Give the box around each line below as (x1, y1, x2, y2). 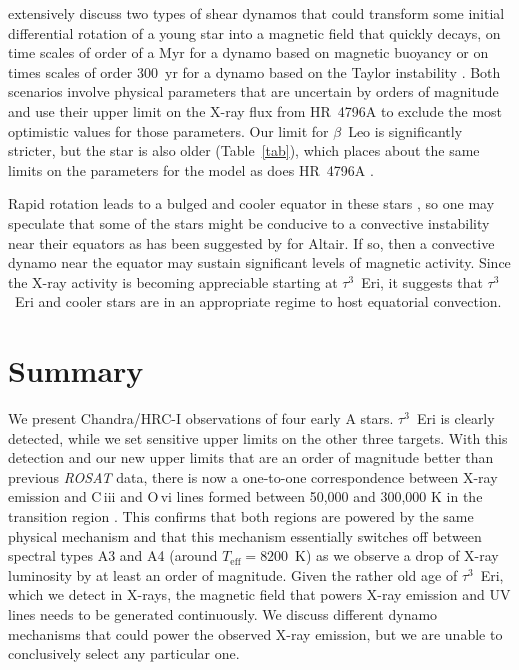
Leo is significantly (348, 120, 463, 141)
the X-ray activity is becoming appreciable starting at (8, 271, 338, 292)
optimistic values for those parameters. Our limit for (8, 120, 329, 141)
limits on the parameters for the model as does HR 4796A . (8, 159, 374, 180)
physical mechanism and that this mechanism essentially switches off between (8, 525, 482, 546)
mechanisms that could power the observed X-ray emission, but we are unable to (8, 623, 503, 644)
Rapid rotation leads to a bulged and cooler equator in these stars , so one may (8, 193, 495, 214)
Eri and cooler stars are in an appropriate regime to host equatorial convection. (14, 291, 502, 312)
